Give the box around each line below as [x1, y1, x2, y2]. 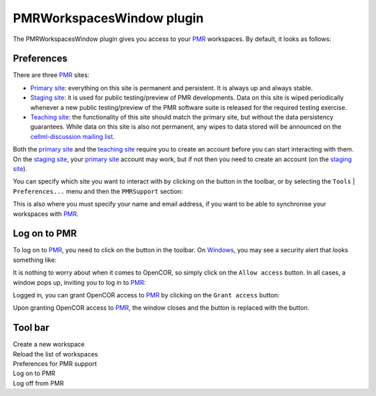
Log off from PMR [13, 379, 64, 387]
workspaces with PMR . [13, 209, 79, 218]
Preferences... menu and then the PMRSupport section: [13, 187, 184, 195]
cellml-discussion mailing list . [30, 132, 115, 140]
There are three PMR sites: [13, 71, 90, 79]
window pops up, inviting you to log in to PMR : [13, 278, 146, 286]
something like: [13, 256, 57, 264]
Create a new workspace [13, 340, 85, 349]
